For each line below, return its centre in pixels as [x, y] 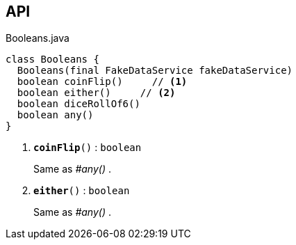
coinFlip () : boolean [88, 148]
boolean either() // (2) [96, 93]
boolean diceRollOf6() [79, 104]
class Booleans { [52, 60]
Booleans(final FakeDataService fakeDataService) [155, 71]
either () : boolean [82, 191]
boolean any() [55, 115]
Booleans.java [38, 38]
